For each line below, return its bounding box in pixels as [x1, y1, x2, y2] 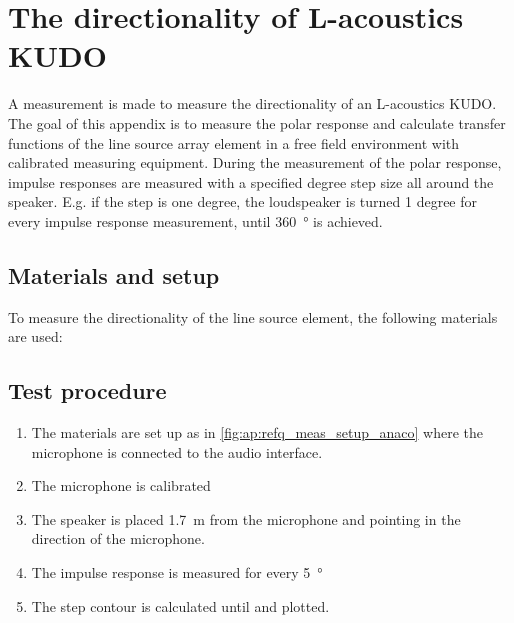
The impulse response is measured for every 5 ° [31, 562, 323, 583]
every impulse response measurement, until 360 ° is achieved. [8, 210, 383, 231]
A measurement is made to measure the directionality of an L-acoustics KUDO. [8, 93, 497, 114]
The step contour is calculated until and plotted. [31, 595, 330, 616]
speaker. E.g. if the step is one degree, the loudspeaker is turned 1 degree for [8, 191, 478, 212]
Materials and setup [8, 259, 220, 290]
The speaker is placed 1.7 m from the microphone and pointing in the [31, 508, 461, 529]
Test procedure [8, 375, 167, 406]
